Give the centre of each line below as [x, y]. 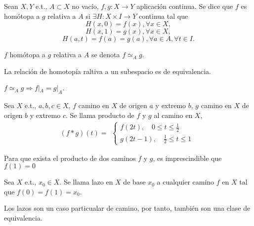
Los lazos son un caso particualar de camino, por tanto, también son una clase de [127, 208]
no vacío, [85, 6]
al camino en [173, 115]
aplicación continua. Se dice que [185, 6]
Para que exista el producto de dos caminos [70, 158]
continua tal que [163, 16]
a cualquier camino [186, 182]
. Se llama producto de [100, 115]
